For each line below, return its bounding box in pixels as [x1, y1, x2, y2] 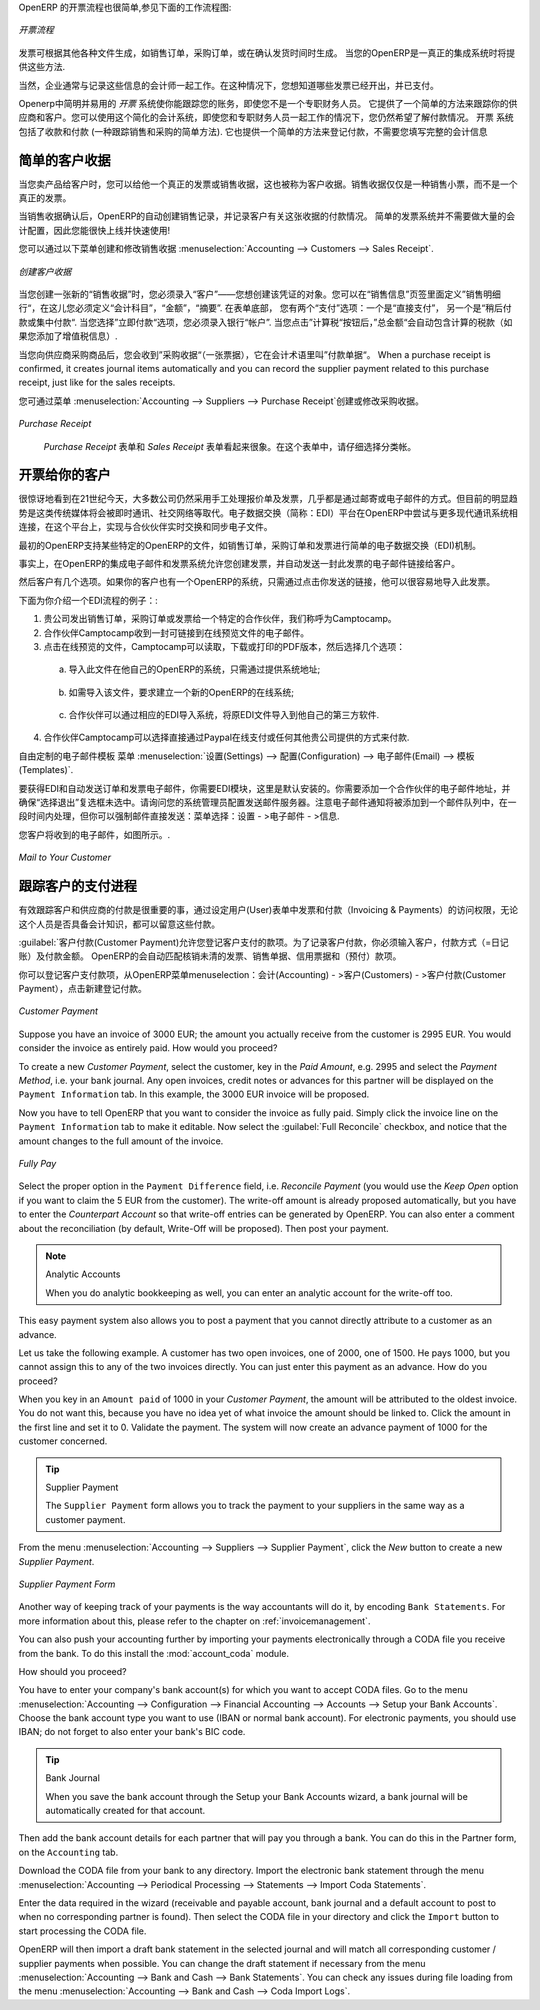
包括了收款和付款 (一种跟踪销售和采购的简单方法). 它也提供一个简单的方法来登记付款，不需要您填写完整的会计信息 [18, 125, 489, 137]
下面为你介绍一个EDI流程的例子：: [18, 594, 159, 606]
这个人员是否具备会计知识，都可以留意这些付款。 [18, 918, 220, 930]
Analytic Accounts [45, 1268, 121, 1280]
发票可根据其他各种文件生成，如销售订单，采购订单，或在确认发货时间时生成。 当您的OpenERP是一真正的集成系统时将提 [18, 46, 516, 59]
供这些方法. [18, 61, 66, 73]
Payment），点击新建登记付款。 [18, 983, 147, 995]
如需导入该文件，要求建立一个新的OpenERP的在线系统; [68, 686, 295, 698]
